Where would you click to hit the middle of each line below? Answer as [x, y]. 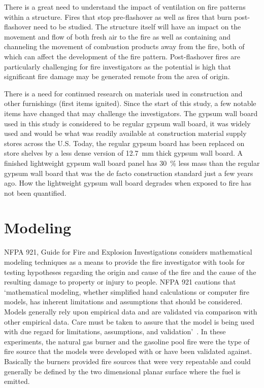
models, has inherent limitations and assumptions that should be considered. [123, 302]
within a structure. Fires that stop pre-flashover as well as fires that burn [118, 16]
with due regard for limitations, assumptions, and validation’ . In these [115, 331]
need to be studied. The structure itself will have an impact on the [137, 27]
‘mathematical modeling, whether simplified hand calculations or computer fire [127, 291]
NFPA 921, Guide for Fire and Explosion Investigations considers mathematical [128, 252]
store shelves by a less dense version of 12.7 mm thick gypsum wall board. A [124, 153]
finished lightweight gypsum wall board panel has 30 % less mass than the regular [132, 163]
